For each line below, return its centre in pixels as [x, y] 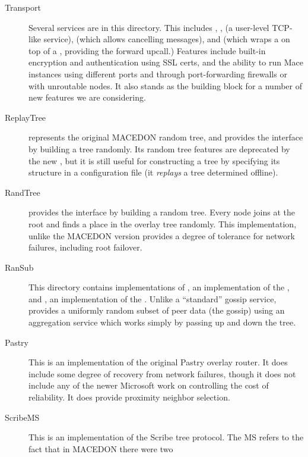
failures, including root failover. [85, 247]
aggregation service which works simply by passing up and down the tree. [162, 322]
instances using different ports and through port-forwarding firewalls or [158, 73]
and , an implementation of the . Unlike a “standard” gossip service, [153, 298]
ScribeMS [22, 417]
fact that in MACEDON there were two [101, 448]
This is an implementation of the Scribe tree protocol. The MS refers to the [166, 437]
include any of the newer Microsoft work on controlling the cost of [149, 385]
